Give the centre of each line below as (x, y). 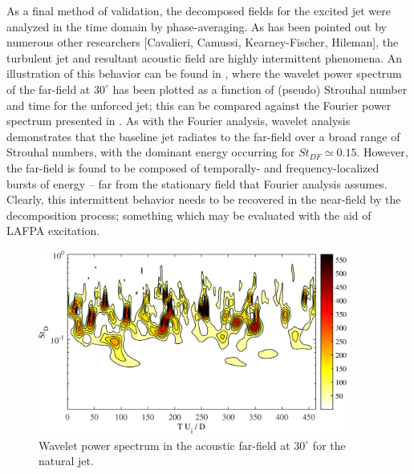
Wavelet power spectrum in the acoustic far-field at (164, 445)
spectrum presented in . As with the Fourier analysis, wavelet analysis (179, 121)
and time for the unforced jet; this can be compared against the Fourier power (199, 105)
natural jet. (66, 461)
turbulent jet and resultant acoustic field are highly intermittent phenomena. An (205, 57)
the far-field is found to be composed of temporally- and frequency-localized (193, 167)
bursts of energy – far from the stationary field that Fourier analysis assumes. (197, 183)
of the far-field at (49, 89)
